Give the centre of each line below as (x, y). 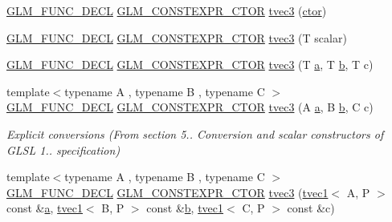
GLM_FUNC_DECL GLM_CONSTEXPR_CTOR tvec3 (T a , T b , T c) (190, 65)
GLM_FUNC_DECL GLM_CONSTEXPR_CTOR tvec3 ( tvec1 (167, 192)
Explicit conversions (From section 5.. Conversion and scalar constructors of (195, 133)
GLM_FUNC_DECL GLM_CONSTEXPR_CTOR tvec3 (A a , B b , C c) (190, 107)
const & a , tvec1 (45, 208)
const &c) (311, 208)
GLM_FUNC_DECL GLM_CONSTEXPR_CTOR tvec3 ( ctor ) (167, 10)
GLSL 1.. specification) (63, 149)
